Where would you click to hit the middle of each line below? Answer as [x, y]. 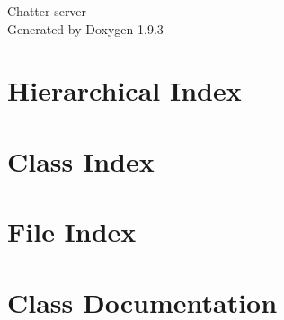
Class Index [81, 160]
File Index [72, 231]
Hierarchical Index [124, 90]
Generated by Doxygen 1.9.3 [85, 28]
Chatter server [47, 11]
